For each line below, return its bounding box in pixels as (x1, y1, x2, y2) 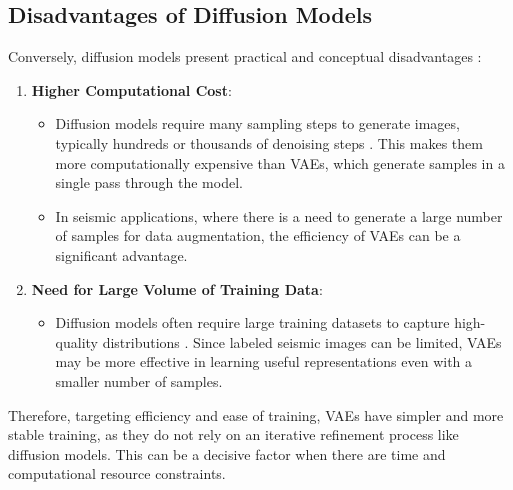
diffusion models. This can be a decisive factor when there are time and (8, 443, 446, 464)
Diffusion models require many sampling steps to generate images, (55, 113, 460, 134)
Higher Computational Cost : (31, 79, 232, 100)
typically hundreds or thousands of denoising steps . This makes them (55, 132, 483, 153)
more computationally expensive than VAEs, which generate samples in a (55, 152, 505, 173)
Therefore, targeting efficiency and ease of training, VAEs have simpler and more (8, 404, 504, 425)
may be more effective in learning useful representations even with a (55, 351, 473, 372)
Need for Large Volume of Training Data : (31, 278, 323, 299)
